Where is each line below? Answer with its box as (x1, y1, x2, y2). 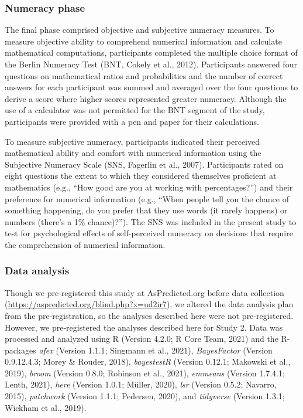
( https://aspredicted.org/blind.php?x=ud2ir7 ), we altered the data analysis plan (5, 298, 294, 310)
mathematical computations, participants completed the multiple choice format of (5, 46, 298, 59)
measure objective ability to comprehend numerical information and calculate (5, 35, 282, 47)
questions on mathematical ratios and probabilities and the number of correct (5, 69, 283, 81)
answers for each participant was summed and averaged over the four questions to (5, 81, 298, 93)
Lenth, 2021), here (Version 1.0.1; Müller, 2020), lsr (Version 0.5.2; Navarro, (5, 378, 277, 390)
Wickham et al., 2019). (5, 401, 87, 413)
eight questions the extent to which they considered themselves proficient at (5, 169, 277, 182)
